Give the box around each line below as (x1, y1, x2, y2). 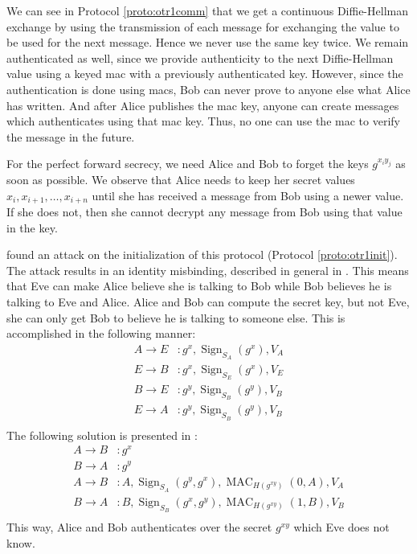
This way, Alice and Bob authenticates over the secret (6, 519, 272, 536)
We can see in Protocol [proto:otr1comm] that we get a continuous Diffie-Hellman (6, 2, 408, 18)
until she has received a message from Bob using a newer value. (92, 187, 404, 203)
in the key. (6, 219, 58, 236)
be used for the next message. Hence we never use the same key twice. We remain (6, 34, 409, 51)
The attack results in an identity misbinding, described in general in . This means (6, 261, 409, 278)
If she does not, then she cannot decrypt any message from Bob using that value (6, 203, 403, 220)
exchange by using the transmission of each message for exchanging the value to (6, 18, 399, 35)
